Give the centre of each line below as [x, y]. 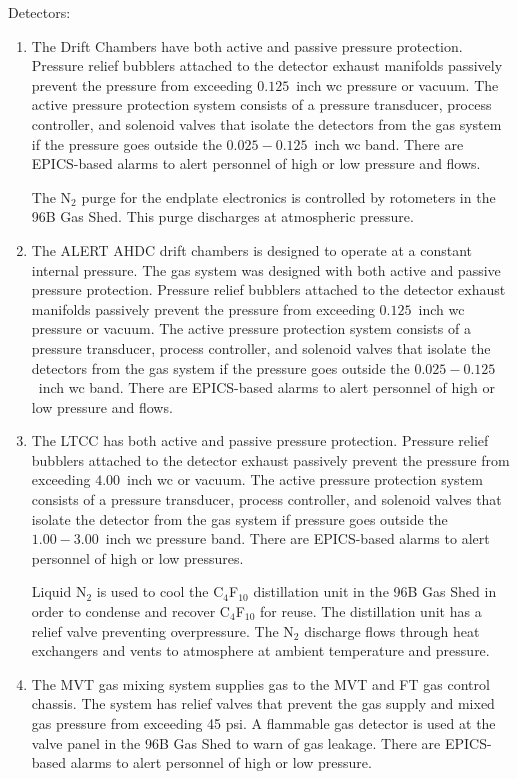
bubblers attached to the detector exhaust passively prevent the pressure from [270, 459]
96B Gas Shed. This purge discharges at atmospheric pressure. [222, 216]
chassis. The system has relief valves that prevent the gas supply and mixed [263, 703]
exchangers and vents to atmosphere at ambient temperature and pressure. [260, 650]
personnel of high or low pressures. [137, 557]
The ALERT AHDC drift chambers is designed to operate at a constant [252, 249]
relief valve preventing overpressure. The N [162, 630]
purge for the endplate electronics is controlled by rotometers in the [288, 196]
